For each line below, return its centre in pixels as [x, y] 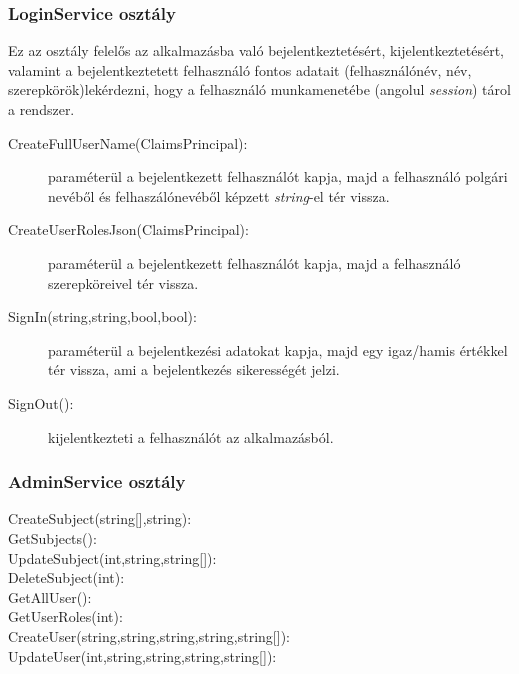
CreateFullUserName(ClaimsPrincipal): [128, 142]
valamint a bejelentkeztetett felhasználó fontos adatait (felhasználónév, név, [240, 69]
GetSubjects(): [52, 537]
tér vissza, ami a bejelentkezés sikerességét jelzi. [194, 369]
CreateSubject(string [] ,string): [100, 518]
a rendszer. [41, 109]
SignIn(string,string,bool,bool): [102, 316]
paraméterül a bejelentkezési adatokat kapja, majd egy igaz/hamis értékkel [278, 349]
